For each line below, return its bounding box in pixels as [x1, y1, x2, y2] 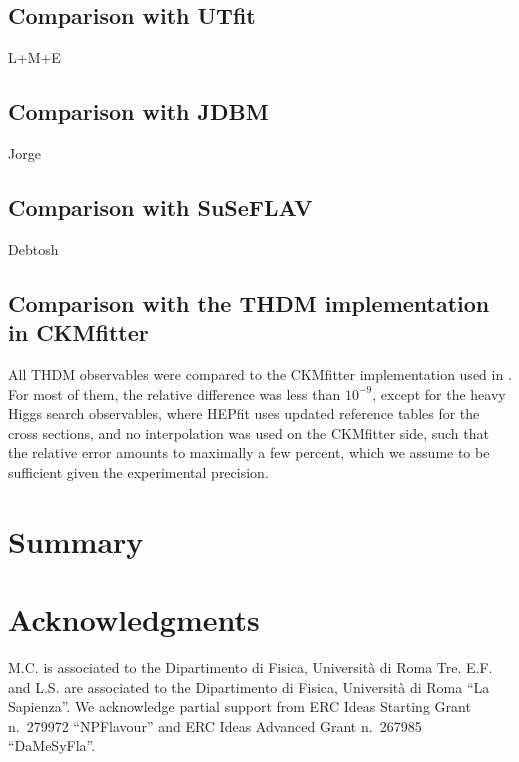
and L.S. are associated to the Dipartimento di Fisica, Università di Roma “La [8, 676, 490, 697]
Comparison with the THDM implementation [8, 287, 490, 318]
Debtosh [8, 238, 59, 259]
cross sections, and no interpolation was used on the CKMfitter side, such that [8, 422, 489, 443]
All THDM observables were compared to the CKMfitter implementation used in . [8, 363, 512, 384]
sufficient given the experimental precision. [8, 461, 269, 482]
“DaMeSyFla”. [8, 735, 96, 756]
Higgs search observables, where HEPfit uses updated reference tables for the [8, 403, 480, 424]
